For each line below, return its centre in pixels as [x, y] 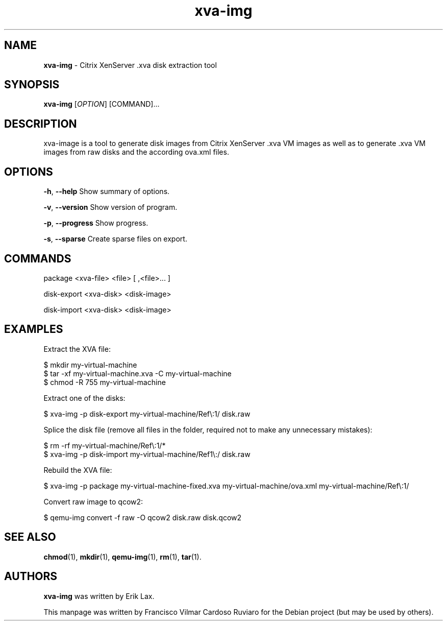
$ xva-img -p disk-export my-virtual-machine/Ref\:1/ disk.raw [147, 414]
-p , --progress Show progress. [96, 223]
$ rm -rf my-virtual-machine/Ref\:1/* [105, 445]
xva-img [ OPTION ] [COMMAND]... [102, 104]
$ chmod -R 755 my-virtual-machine [105, 382]
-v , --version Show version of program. [110, 207]
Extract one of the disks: [84, 398]
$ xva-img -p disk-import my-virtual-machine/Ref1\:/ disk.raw [147, 454]
